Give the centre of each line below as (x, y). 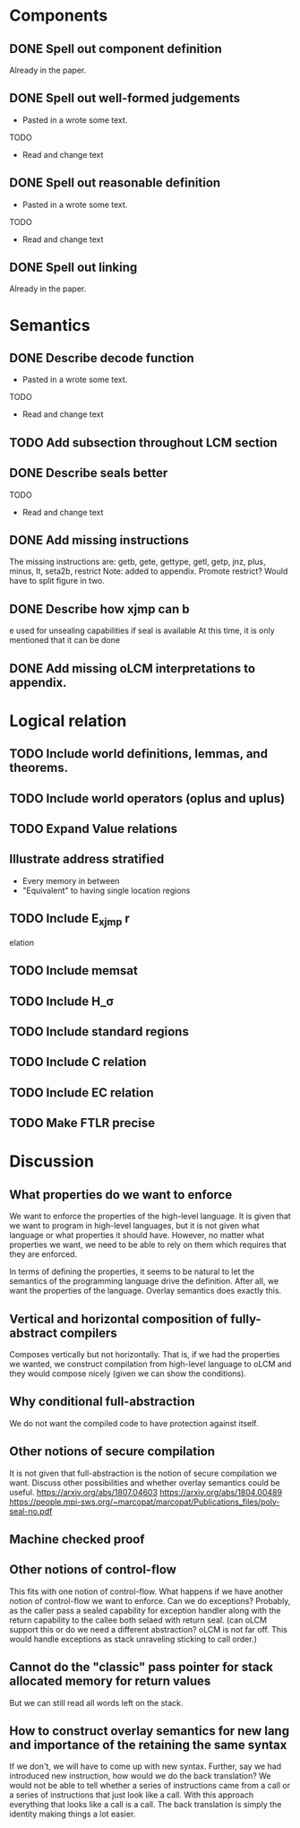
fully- (246, 1319)
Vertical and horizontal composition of (119, 1319)
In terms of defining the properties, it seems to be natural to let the (132, 1272)
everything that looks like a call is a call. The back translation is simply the (146, 1805)
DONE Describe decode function (102, 358)
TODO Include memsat (74, 970)
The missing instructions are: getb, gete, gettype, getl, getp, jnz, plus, (137, 562)
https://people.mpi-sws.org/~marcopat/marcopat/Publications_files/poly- (145, 1502)
